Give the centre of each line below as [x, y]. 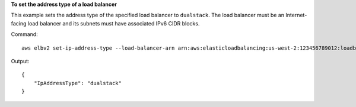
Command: [24, 34]
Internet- [296, 15]
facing [19, 23]
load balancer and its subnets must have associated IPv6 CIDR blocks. [114, 23]
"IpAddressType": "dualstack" [77, 83]
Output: [20, 61]
